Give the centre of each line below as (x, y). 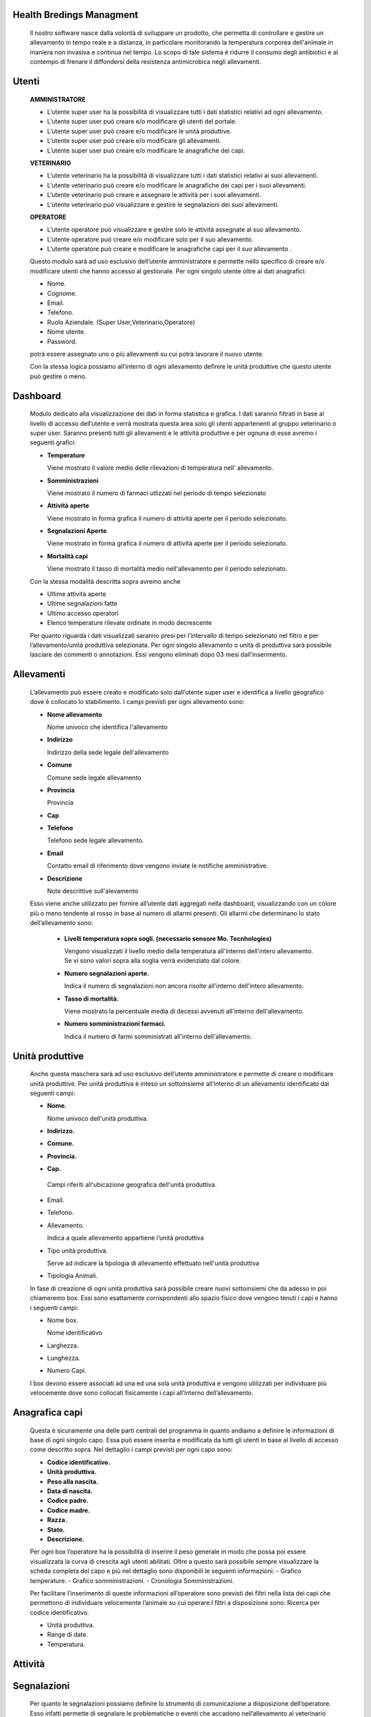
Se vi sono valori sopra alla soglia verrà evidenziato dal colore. (153, 961)
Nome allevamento (75, 714)
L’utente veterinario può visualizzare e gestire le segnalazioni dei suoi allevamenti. (163, 204)
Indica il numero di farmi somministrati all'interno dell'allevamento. (158, 1036)
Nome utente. (66, 332)
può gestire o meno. (58, 376)
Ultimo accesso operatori (83, 613)
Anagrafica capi (48, 1412)
